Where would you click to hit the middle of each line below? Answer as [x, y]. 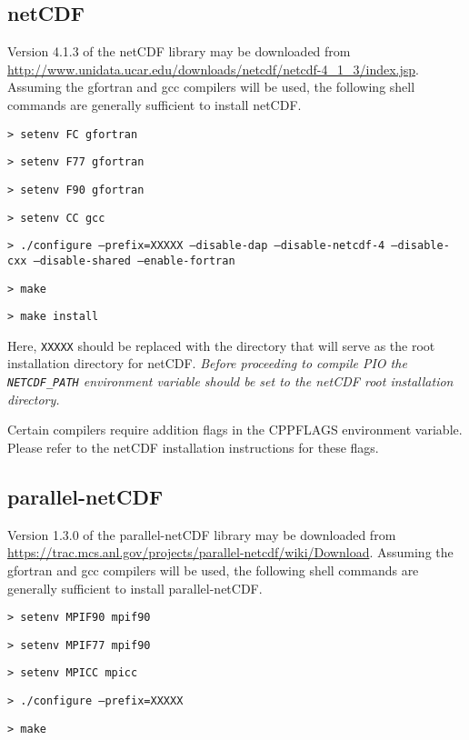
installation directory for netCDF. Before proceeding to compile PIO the [207, 363]
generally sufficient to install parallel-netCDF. [135, 588]
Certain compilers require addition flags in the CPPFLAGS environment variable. [235, 430]
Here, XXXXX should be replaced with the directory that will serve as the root [221, 345]
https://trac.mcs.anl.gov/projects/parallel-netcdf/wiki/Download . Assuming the [230, 552]
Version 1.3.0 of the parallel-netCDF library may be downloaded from [202, 534]
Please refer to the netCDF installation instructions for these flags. [193, 447]
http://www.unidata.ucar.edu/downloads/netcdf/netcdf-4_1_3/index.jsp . [213, 69]
